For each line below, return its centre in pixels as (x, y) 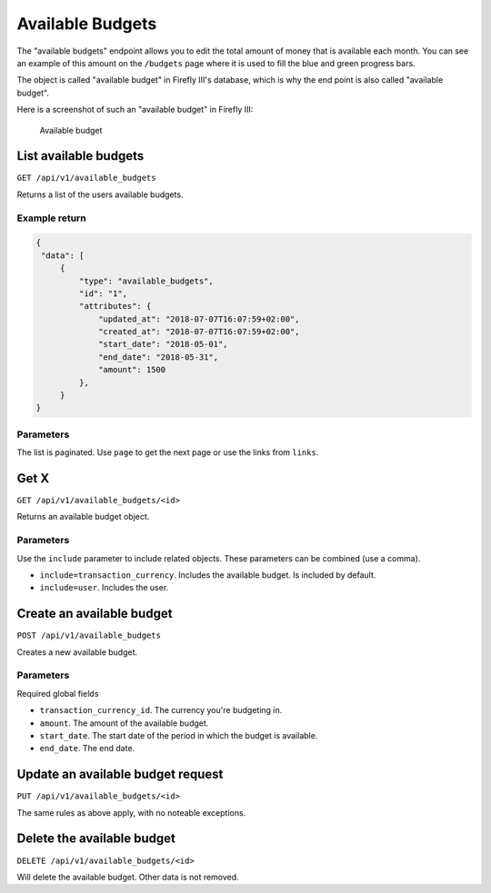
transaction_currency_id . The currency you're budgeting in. (161, 710)
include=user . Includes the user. (104, 588)
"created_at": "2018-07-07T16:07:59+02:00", (199, 332)
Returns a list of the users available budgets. (100, 194)
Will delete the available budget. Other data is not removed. (128, 877)
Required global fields (58, 693)
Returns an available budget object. (83, 517)
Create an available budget (95, 614)
